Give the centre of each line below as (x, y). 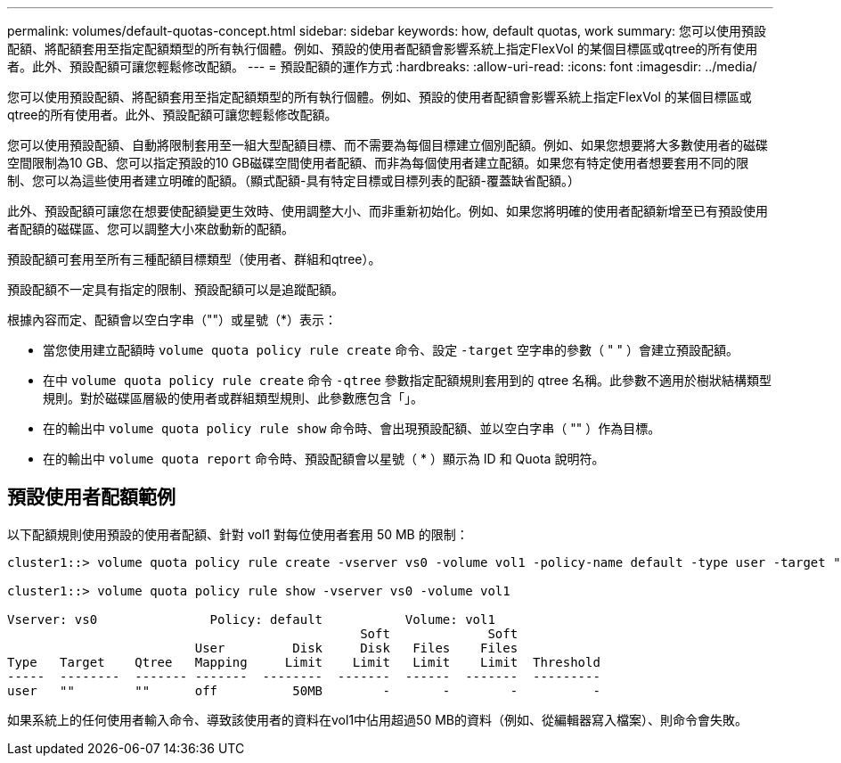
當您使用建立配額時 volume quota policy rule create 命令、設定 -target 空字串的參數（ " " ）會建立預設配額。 (391, 350)
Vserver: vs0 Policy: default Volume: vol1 (251, 619)
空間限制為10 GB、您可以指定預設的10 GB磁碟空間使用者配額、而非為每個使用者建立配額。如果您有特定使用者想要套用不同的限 (378, 163)
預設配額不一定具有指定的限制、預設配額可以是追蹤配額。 (176, 289)
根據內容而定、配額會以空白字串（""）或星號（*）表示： (172, 320)
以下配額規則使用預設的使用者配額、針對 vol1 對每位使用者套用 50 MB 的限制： (238, 534)
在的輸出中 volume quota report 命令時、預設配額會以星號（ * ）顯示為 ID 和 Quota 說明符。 (324, 459)
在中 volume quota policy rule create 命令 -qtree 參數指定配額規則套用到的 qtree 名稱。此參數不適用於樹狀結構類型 (408, 380)
